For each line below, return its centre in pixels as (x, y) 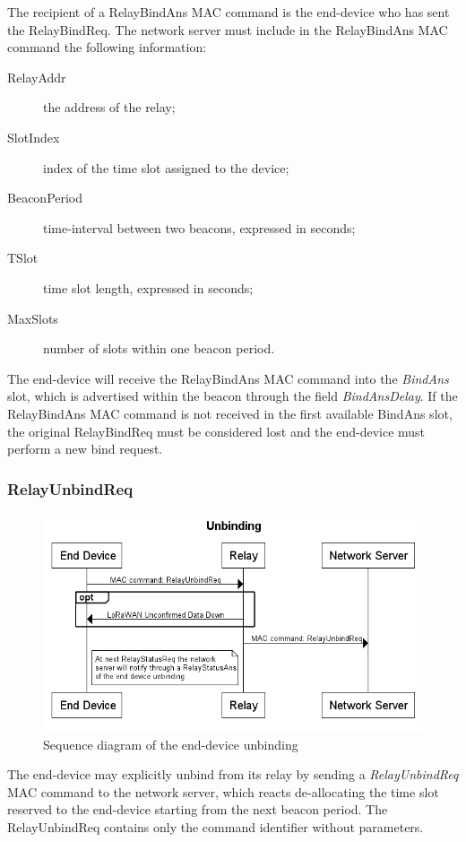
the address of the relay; (109, 107)
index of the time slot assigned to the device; (166, 167)
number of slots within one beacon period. (159, 348)
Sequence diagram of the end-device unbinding (171, 744)
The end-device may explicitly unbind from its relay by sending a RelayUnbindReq (233, 774)
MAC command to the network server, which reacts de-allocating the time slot (223, 791)
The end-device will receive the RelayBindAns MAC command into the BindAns (228, 378)
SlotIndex (34, 137)
